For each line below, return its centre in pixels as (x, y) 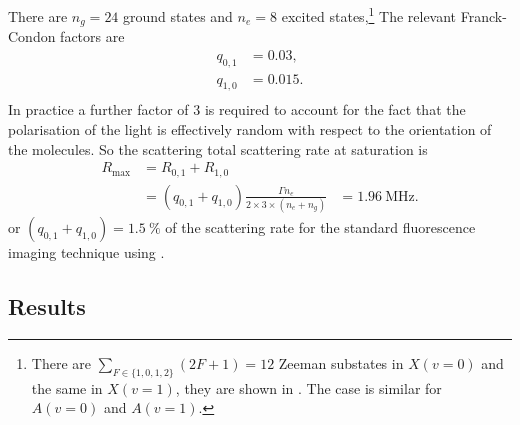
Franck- (483, 15)
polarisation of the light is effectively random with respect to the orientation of (250, 128)
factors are (92, 36)
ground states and (178, 15)
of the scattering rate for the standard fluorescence (320, 227)
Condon (32, 36)
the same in (67, 387)
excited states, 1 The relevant (369, 14)
